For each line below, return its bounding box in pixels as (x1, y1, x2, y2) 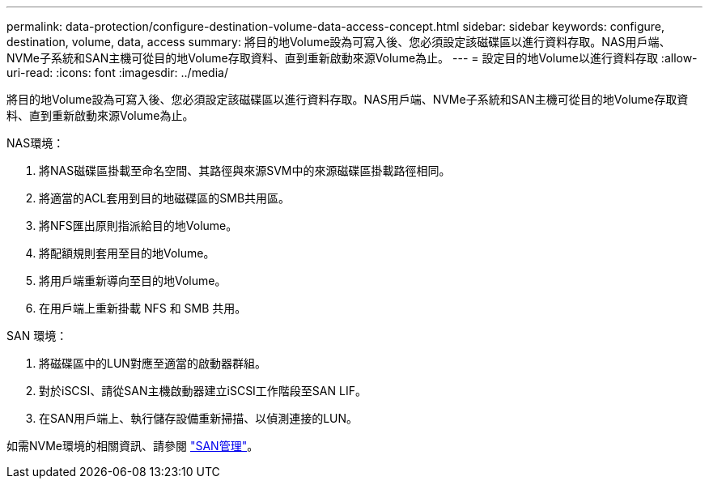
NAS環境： (6, 136, 65, 150)
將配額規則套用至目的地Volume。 (39, 246, 215, 260)
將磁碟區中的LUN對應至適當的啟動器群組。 (39, 356, 266, 370)
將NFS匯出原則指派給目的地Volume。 (39, 219, 238, 232)
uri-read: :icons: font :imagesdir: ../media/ (6, 66, 228, 79)
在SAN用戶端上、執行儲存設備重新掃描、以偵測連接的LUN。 (39, 411, 359, 425)
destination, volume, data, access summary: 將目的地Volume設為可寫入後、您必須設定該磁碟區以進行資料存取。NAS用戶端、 (6, 35, 671, 49)
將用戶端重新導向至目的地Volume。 (39, 274, 227, 287)
